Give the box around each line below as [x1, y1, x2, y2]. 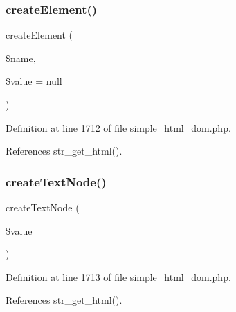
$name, [6, 50, 36, 65]
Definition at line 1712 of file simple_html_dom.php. [6, 120, 231, 135]
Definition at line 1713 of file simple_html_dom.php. [6, 269, 231, 284]
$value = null [6, 74, 62, 88]
